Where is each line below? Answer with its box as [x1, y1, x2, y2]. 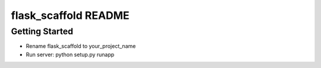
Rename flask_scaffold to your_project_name [26, 43, 136, 50]
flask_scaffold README [11, 9, 130, 22]
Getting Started [11, 26, 74, 37]
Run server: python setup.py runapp [26, 51, 115, 58]
